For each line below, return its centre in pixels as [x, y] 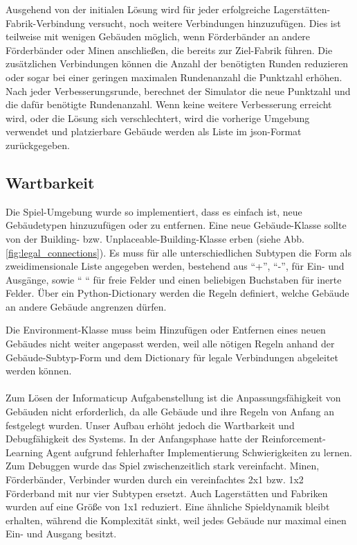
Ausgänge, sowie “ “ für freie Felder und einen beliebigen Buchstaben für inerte [174, 279]
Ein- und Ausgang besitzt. [61, 534]
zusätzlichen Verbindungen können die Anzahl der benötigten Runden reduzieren [177, 63]
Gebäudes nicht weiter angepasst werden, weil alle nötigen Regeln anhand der [170, 344]
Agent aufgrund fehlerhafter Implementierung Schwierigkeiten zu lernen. [199, 452]
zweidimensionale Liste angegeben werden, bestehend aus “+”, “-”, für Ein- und [175, 266]
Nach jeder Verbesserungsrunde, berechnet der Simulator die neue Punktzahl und [178, 90]
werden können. [39, 371]
